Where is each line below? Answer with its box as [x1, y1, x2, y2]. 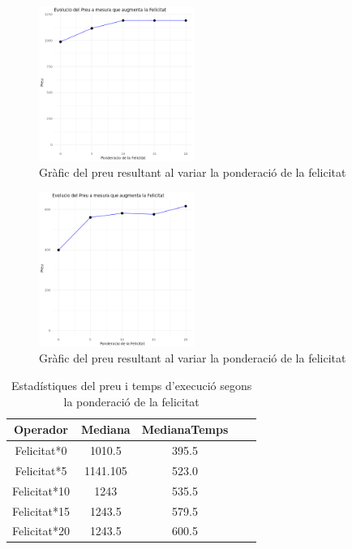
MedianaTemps [141, 421, 229, 438]
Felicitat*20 [12, 522, 70, 539]
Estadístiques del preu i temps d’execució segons [11, 376, 252, 393]
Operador [14, 421, 68, 438]
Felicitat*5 [15, 461, 67, 478]
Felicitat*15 [12, 502, 70, 519]
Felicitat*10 [12, 482, 70, 499]
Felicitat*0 [15, 442, 67, 458]
